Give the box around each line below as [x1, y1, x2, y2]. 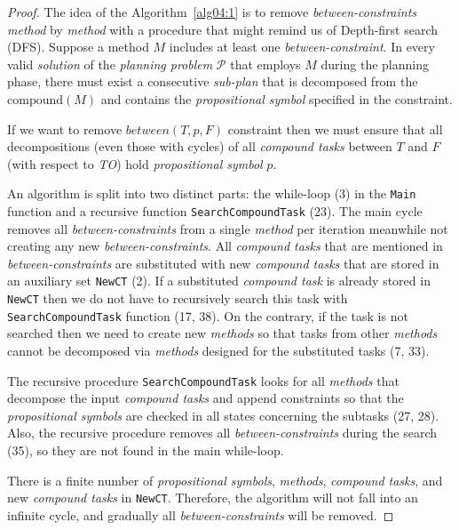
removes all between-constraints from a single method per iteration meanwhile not [7, 219, 448, 237]
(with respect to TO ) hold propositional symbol [7, 154, 263, 173]
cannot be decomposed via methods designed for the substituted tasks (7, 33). [7, 341, 430, 359]
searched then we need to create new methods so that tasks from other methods [7, 324, 438, 342]
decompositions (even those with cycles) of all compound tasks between [7, 137, 392, 156]
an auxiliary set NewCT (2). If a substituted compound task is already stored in [7, 271, 431, 290]
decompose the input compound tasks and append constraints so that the [7, 389, 404, 407]
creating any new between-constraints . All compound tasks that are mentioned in [7, 237, 443, 255]
